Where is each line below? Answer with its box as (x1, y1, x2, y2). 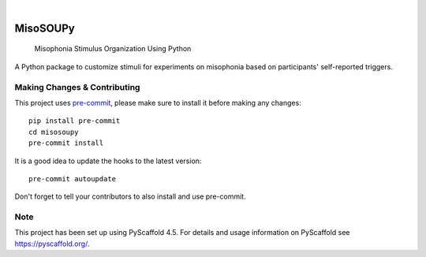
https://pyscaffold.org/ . (14, 239, 90, 248)
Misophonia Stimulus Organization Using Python (34, 44, 192, 54)
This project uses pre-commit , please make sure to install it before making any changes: (14, 98, 301, 107)
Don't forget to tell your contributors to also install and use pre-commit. (14, 192, 246, 201)
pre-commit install (28, 139, 104, 147)
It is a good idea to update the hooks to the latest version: (14, 156, 202, 166)
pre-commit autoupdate (28, 174, 117, 183)
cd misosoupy (28, 127, 79, 136)
